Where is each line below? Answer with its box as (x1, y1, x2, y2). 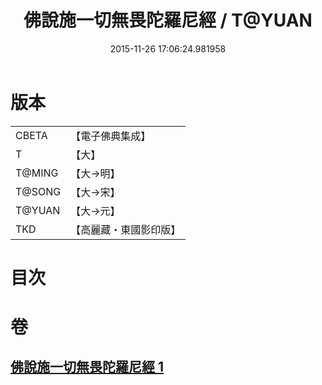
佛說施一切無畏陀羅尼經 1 (10, 359, 165, 376)
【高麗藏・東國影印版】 (70, 222, 182, 236)
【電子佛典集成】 (70, 129, 152, 143)
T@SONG (15, 184, 62, 198)
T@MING (15, 166, 59, 180)
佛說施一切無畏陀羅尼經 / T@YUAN (23, 9, 313, 32)
